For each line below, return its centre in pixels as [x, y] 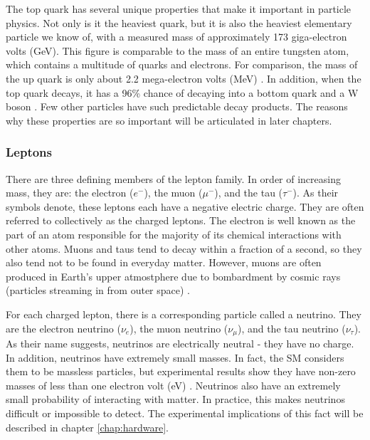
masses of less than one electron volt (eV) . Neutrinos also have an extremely [173, 385]
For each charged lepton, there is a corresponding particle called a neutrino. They [184, 314]
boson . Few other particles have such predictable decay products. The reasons [177, 106]
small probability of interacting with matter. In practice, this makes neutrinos [175, 399]
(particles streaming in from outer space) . [98, 290]
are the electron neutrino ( [63, 328]
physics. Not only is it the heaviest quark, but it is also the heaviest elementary [179, 22]
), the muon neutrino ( [179, 328]
